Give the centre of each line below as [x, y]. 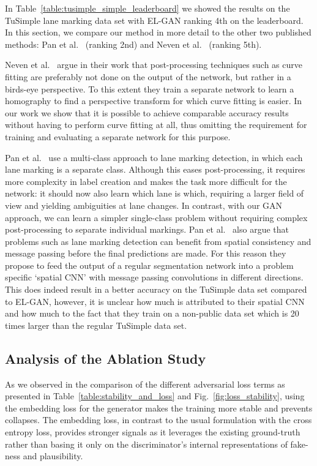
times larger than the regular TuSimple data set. [96, 325]
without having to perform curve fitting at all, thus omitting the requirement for [156, 125]
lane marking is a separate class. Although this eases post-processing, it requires [155, 169]
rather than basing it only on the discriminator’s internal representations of [146, 444]
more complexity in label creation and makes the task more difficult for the [146, 181]
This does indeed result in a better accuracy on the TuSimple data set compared [156, 289]
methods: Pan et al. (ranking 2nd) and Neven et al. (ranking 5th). [133, 44]
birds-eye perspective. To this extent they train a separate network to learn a [150, 88]
